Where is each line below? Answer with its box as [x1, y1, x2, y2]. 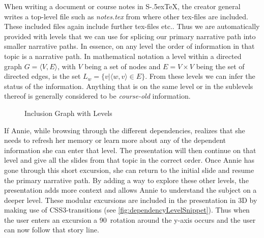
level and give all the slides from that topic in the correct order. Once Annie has [4, 155, 254, 165]
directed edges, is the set [4, 71, 81, 81]
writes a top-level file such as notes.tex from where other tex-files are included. [4, 11, 249, 21]
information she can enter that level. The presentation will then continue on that [4, 144, 256, 155]
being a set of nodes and [84, 61, 161, 71]
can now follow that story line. [4, 224, 99, 235]
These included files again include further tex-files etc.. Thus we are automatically [4, 21, 260, 32]
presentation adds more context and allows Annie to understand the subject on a [4, 185, 257, 195]
